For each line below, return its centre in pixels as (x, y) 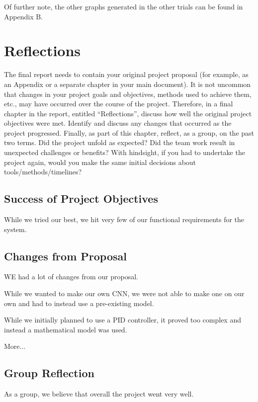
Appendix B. (23, 16)
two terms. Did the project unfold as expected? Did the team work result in (120, 142)
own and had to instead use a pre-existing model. (79, 303)
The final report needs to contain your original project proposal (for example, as (126, 74)
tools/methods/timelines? (43, 172)
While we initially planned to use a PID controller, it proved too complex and (123, 320)
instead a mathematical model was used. (66, 329)
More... (15, 346)
